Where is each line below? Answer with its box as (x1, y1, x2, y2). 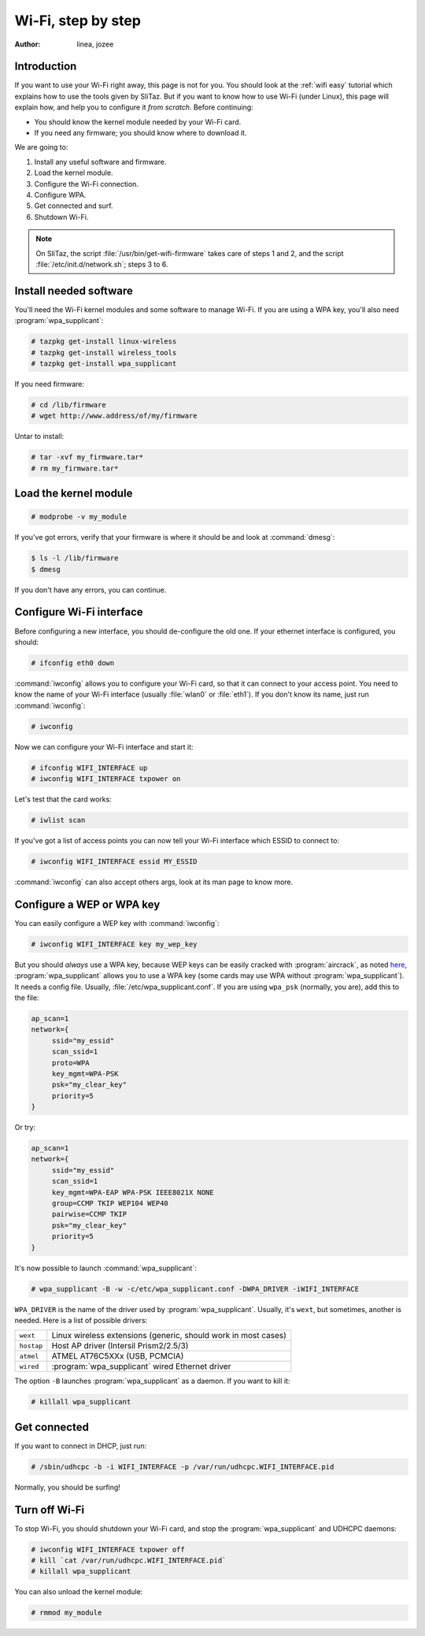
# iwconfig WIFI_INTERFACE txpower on (31, 775, 181, 783)
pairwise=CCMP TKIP (51, 1210, 128, 1219)
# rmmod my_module (31, 1608, 102, 1617)
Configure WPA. (34, 190, 87, 199)
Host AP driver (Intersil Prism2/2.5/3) (51, 1340, 189, 1352)
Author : (14, 39, 41, 49)
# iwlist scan (31, 816, 86, 824)
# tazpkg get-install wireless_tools (31, 348, 177, 357)
